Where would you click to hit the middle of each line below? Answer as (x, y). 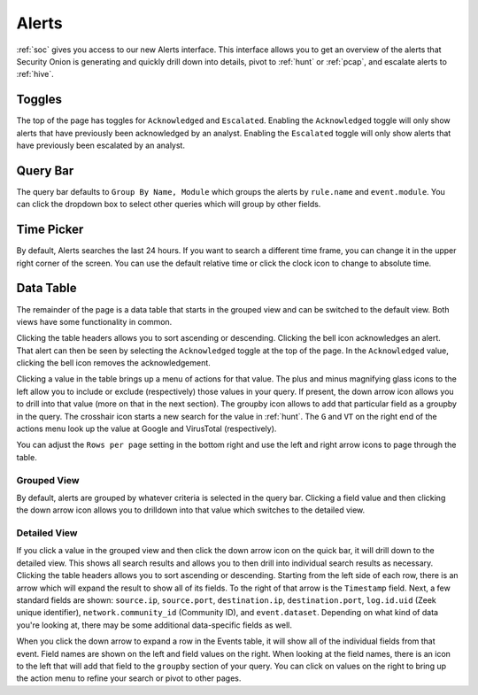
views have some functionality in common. (94, 321)
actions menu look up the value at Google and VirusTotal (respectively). (146, 429)
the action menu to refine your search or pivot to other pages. (129, 678)
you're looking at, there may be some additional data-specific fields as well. (154, 625)
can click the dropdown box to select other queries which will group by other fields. (169, 205)
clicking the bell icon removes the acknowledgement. (114, 363)
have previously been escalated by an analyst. (101, 145)
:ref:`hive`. (35, 74)
